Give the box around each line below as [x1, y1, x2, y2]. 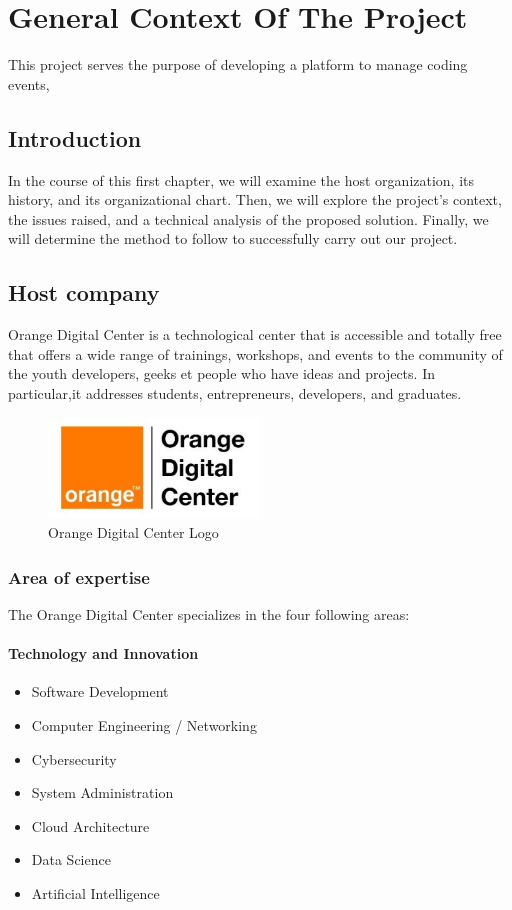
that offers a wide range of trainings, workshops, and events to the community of [8, 343, 503, 364]
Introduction [8, 122, 142, 153]
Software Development [31, 681, 169, 702]
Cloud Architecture [31, 815, 150, 836]
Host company [8, 277, 160, 308]
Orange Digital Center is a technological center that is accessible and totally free [8, 324, 502, 345]
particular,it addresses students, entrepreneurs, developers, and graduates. [8, 382, 462, 403]
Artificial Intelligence [31, 882, 160, 903]
